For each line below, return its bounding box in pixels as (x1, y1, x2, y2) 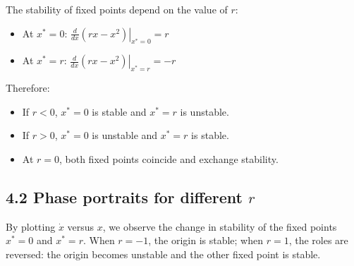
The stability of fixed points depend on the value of (6, 2, 228, 16)
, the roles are (288, 233, 348, 248)
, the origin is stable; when (148, 233, 263, 248)
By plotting (6, 219, 56, 234)
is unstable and (92, 128, 158, 143)
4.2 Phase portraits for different (6, 186, 243, 207)
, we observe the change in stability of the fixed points (102, 219, 337, 234)
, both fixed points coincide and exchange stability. (59, 151, 279, 166)
